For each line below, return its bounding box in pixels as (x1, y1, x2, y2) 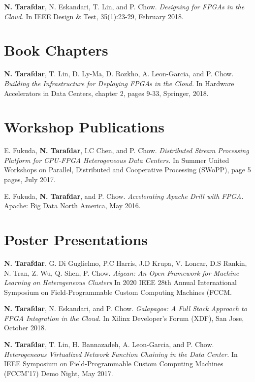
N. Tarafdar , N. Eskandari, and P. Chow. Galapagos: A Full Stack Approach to (4, 303, 247, 314)
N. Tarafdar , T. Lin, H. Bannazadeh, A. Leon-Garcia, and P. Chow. (4, 339, 214, 350)
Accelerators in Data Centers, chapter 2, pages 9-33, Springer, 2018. (4, 88, 209, 98)
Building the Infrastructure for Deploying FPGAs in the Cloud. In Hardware (4, 78, 234, 88)
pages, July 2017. (4, 174, 56, 184)
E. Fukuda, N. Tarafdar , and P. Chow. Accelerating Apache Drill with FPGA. (4, 191, 244, 201)
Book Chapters (4, 40, 108, 60)
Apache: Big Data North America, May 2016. (4, 200, 141, 211)
